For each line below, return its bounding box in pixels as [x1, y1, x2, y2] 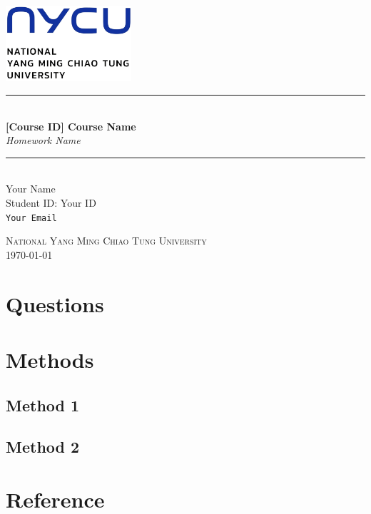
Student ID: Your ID [6, 195, 96, 210]
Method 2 [6, 436, 80, 458]
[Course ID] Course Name [6, 118, 136, 133]
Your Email [6, 212, 57, 223]
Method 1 [6, 394, 80, 416]
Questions [6, 289, 104, 318]
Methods [6, 345, 94, 374]
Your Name [6, 181, 56, 196]
